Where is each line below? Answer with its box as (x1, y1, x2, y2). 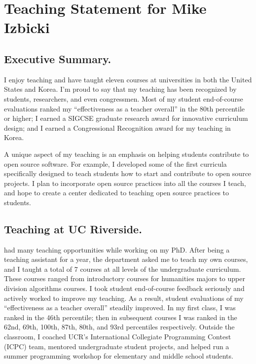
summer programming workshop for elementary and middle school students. (4, 351, 233, 361)
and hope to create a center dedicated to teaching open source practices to (4, 187, 229, 198)
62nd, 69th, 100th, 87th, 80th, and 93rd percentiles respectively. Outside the (4, 322, 235, 332)
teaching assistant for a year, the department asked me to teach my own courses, (4, 254, 248, 264)
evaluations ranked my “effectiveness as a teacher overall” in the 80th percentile (4, 103, 245, 113)
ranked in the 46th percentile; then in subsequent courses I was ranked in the (4, 312, 237, 322)
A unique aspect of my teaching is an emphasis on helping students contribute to (4, 148, 249, 159)
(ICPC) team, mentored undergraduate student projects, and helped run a (4, 341, 229, 351)
